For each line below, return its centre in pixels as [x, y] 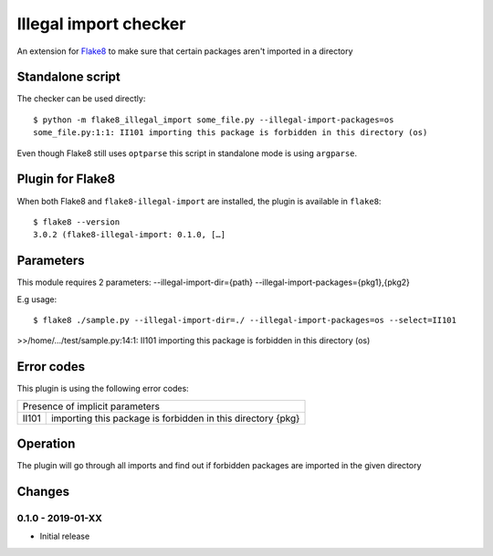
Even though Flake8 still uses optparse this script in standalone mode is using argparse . [187, 153]
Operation [46, 444]
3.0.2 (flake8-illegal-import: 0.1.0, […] [130, 235]
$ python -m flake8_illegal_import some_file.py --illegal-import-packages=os [214, 120]
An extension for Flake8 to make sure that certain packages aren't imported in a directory [185, 51]
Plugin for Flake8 [66, 179]
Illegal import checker [101, 24]
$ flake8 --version [77, 222]
